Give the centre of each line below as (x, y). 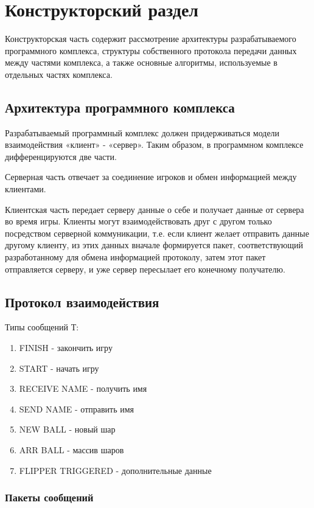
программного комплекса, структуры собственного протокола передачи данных (151, 50)
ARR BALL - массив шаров (72, 450)
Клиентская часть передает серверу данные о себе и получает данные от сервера (155, 209)
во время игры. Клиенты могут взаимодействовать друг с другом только (138, 221)
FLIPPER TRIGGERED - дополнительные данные (115, 470)
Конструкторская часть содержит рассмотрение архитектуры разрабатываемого (151, 39)
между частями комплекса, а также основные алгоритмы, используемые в (141, 62)
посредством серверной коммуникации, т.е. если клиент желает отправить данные (157, 233)
